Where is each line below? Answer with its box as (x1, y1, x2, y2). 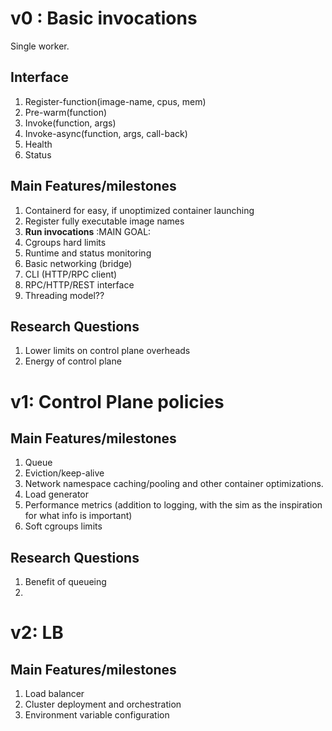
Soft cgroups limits (24, 520, 103, 532)
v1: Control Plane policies (10, 390, 225, 413)
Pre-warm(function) (24, 106, 108, 118)
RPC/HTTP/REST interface (24, 278, 135, 291)
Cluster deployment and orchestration (24, 698, 182, 711)
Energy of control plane (24, 355, 122, 367)
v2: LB (10, 622, 64, 644)
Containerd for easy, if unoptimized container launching (24, 204, 255, 216)
